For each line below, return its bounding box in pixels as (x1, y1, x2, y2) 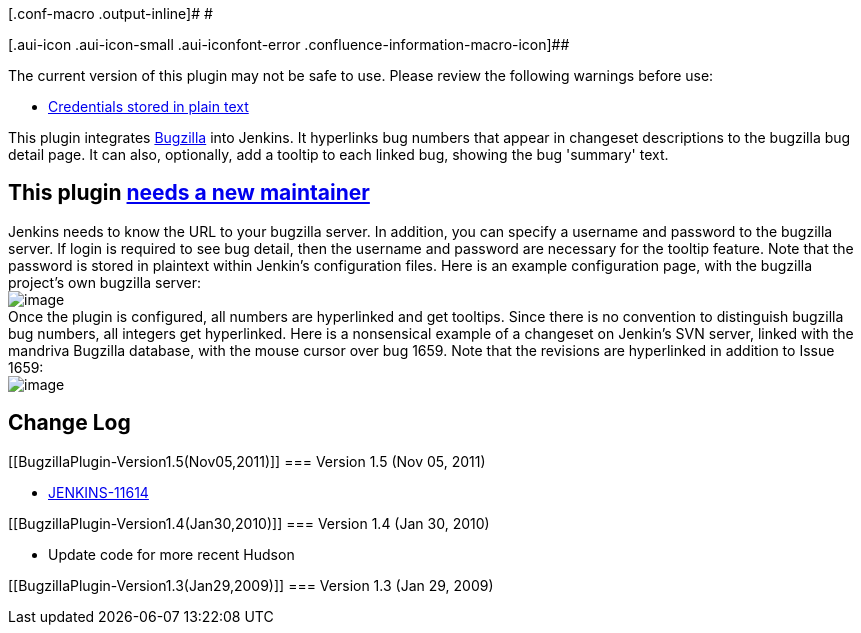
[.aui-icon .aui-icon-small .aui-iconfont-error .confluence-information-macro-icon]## (8, 36, 570, 53)
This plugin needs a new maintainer (8, 180, 370, 206)
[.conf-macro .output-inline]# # (8, 5, 213, 22)
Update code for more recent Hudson (48, 545, 295, 563)
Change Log (8, 410, 131, 436)
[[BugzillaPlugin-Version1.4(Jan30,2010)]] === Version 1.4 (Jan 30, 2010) (8, 514, 490, 532)
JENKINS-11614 (48, 483, 149, 501)
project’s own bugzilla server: (8, 273, 202, 291)
